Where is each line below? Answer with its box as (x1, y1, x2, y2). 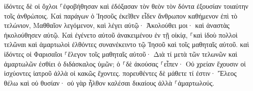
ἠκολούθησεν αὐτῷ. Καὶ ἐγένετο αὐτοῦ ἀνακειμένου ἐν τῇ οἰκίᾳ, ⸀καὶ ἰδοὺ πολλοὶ (4, 29, 238, 40)
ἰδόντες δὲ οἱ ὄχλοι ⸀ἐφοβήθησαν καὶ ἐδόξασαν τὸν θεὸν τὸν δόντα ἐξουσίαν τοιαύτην (4, 1, 249, 11)
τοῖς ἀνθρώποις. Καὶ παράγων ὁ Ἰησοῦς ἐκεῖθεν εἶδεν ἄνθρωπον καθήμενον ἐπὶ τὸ (4, 10, 238, 21)
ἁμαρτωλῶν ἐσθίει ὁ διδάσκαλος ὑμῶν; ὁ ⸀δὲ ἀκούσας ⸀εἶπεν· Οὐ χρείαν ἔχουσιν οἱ (4, 58, 246, 68)
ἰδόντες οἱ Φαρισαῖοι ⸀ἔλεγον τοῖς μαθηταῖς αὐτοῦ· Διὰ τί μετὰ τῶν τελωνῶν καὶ (4, 48, 238, 59)
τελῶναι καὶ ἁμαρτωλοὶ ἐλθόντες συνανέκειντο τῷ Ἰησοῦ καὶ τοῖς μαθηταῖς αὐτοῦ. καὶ (4, 39, 249, 49)
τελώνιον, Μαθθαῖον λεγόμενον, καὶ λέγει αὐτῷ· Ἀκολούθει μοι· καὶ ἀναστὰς (4, 20, 230, 30)
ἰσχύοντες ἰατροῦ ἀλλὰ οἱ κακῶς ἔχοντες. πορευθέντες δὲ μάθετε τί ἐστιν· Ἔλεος (4, 68, 237, 78)
